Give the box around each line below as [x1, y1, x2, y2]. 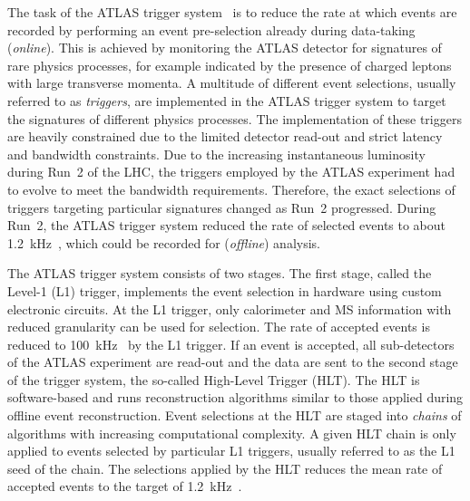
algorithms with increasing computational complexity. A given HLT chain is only [7, 423, 456, 442]
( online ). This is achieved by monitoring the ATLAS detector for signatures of [7, 38, 442, 57]
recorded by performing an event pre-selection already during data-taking [7, 20, 416, 39]
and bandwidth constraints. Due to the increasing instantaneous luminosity [7, 144, 426, 163]
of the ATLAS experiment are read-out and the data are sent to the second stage [7, 352, 458, 371]
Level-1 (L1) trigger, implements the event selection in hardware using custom [7, 281, 442, 300]
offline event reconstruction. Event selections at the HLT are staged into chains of [7, 406, 462, 425]
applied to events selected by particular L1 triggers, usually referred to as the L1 [7, 441, 455, 460]
